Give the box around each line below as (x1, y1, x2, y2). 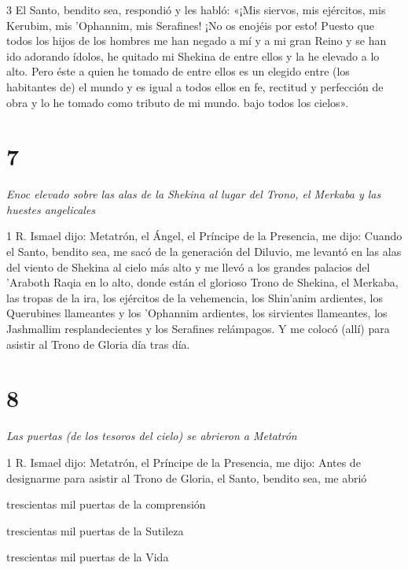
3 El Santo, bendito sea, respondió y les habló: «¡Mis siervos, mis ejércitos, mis (6, 2, 386, 17)
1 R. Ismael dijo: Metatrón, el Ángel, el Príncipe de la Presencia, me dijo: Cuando (6, 228, 402, 244)
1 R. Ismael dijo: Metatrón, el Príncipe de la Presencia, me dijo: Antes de (6, 453, 361, 470)
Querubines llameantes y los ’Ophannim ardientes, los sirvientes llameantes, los (6, 305, 388, 321)
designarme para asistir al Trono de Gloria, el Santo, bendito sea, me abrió (6, 469, 367, 486)
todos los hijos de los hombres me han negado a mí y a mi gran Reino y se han (6, 32, 387, 49)
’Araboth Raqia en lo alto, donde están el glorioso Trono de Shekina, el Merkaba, (6, 274, 399, 291)
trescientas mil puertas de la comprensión (6, 496, 206, 513)
